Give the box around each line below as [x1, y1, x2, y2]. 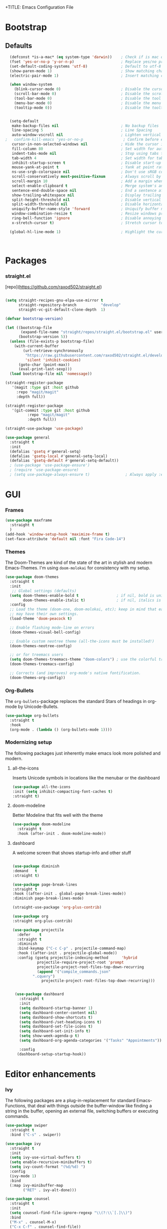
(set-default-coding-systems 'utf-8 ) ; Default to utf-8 [9, 64, 162, 69]
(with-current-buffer [14, 343, 59, 349]
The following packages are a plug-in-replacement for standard [5, 1098, 136, 1104]
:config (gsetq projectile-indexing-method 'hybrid [17, 955, 138, 960]
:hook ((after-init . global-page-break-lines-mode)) [12, 891, 126, 896]
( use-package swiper [5, 1123, 48, 1128]
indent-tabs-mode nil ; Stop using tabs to [11, 151, 166, 156]
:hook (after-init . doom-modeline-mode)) [17, 831, 106, 836]
